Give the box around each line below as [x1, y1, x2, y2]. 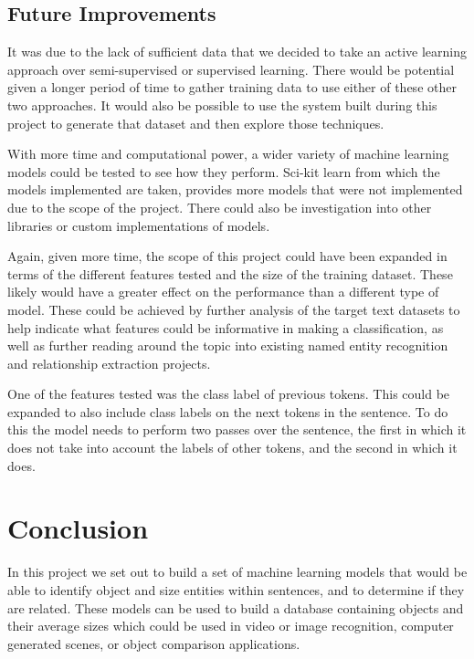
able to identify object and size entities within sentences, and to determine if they [7, 580, 465, 599]
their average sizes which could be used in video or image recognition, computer [7, 616, 454, 635]
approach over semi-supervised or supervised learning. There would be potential [7, 59, 455, 78]
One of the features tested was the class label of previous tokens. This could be [7, 384, 450, 403]
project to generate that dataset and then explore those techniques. [7, 113, 384, 132]
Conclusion [7, 509, 149, 547]
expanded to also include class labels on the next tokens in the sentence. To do [7, 402, 448, 421]
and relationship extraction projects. [7, 353, 211, 372]
